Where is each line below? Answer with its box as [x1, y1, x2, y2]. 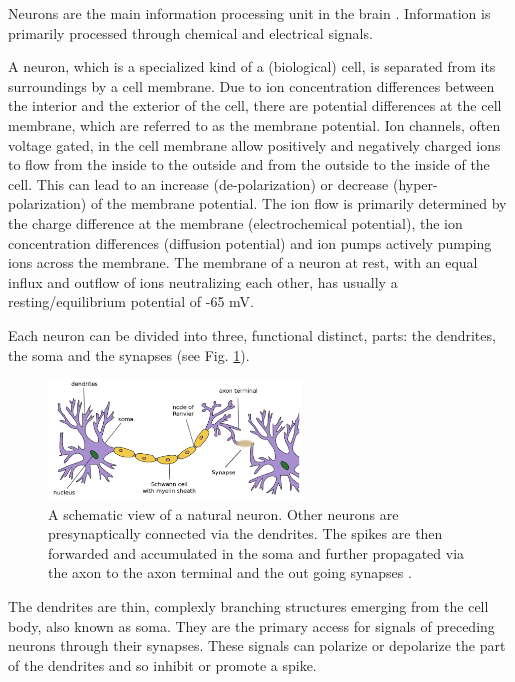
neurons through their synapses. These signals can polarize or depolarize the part [8, 635, 506, 656]
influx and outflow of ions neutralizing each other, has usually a [8, 271, 398, 292]
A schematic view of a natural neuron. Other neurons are [48, 503, 399, 524]
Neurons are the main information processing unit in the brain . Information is [8, 3, 491, 23]
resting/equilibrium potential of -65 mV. [8, 291, 254, 312]
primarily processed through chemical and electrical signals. [8, 22, 373, 43]
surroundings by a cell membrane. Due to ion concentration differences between [8, 75, 495, 96]
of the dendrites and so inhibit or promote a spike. [8, 654, 317, 675]
